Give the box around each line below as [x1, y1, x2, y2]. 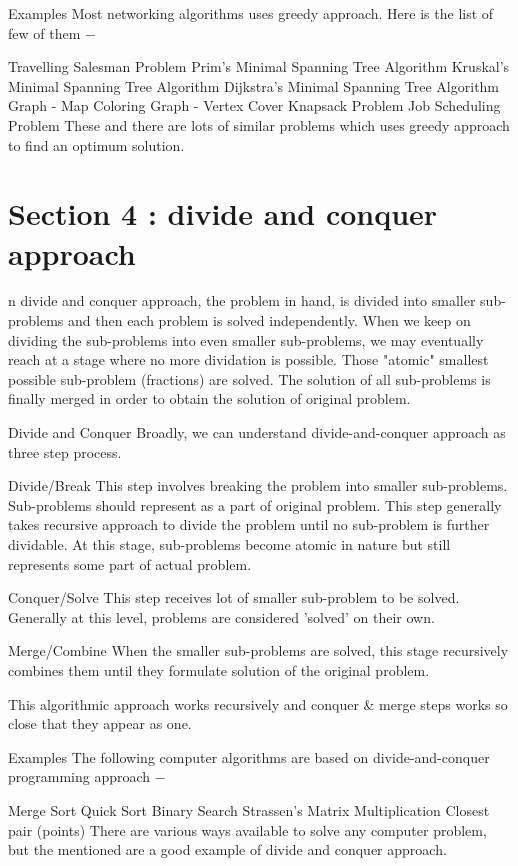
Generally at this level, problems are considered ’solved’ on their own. [8, 606, 435, 627]
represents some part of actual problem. [8, 553, 252, 574]
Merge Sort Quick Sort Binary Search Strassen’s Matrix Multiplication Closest [8, 799, 490, 820]
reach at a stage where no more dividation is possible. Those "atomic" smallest [8, 349, 489, 370]
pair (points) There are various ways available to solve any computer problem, [8, 819, 487, 840]
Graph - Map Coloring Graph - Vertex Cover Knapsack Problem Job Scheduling [8, 95, 501, 116]
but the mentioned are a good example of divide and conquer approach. [8, 839, 447, 860]
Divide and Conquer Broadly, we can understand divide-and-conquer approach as [8, 422, 506, 443]
